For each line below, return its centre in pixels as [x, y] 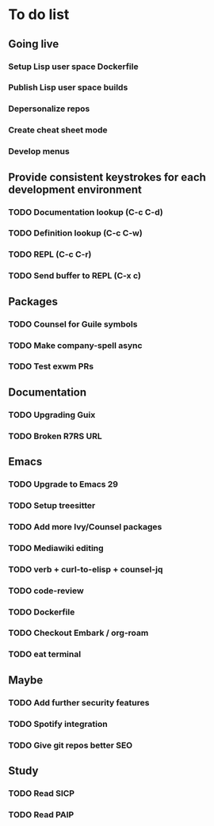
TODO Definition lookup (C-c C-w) [75, 233]
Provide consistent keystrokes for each [107, 177]
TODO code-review [46, 591]
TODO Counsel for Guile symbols [73, 324]
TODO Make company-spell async [75, 345]
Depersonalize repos [49, 109]
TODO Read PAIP [41, 814]
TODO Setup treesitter [52, 505]
